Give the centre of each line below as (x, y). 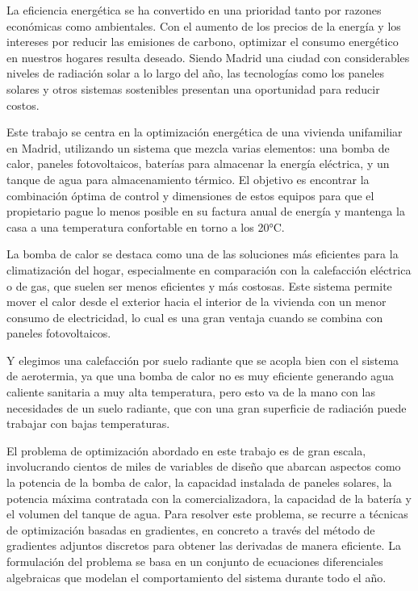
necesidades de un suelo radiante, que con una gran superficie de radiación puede (207, 407)
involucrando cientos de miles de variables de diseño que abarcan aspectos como (204, 466)
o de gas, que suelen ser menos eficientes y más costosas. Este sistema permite (199, 285)
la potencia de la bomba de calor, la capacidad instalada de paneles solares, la (199, 482)
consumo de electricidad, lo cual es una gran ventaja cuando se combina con (195, 317)
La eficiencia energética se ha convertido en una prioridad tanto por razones (194, 10)
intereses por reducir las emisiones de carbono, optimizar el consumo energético (203, 42)
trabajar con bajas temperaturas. (88, 423)
